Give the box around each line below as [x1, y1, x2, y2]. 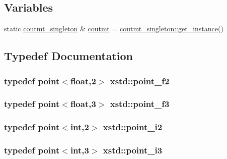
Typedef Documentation [4, 48, 133, 64]
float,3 [70, 97, 96, 110]
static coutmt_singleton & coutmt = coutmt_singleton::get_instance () [4, 23, 223, 34]
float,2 [70, 74, 96, 87]
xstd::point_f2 [110, 74, 170, 87]
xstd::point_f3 [110, 97, 170, 110]
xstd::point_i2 [103, 121, 163, 133]
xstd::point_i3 [103, 144, 163, 156]
